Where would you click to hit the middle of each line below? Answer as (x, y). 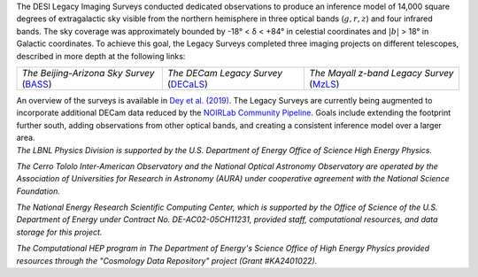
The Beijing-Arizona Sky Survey (88, 73)
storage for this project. (59, 232)
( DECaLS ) (187, 84)
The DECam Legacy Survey (225, 73)
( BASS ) (37, 84)
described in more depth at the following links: (101, 56)
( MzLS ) (324, 84)
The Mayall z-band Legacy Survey (382, 73)
